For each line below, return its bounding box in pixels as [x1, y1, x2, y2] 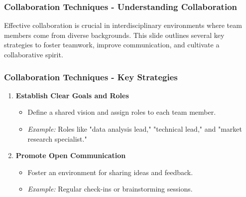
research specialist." [27, 133, 87, 144]
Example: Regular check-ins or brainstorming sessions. [27, 184, 193, 194]
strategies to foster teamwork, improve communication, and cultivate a [4, 39, 220, 50]
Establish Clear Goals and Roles [15, 90, 129, 100]
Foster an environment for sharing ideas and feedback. [27, 167, 193, 177]
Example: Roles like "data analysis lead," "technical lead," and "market [27, 124, 242, 134]
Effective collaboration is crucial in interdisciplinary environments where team [4, 20, 242, 30]
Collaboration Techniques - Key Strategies [4, 70, 178, 83]
